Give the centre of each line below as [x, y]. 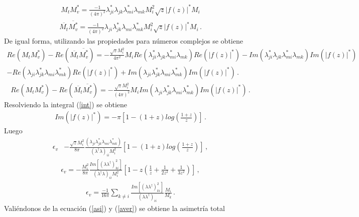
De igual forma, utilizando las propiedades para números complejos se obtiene [124, 41]
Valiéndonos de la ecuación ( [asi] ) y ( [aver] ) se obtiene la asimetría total [114, 208]
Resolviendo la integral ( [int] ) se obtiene [66, 104]
